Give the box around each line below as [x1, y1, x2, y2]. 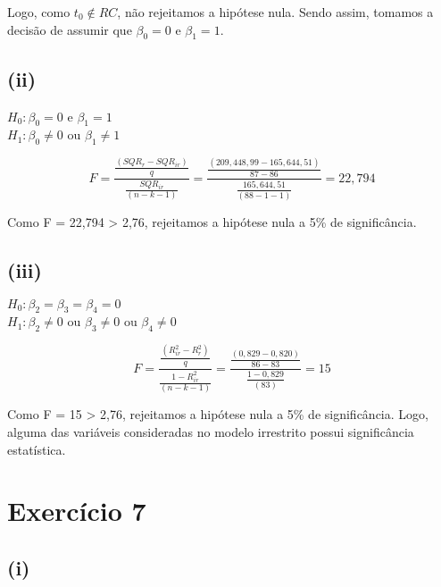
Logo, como [7, 3, 71, 21]
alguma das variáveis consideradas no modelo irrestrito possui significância [7, 423, 414, 441]
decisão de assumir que [7, 20, 132, 38]
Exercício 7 [7, 492, 146, 529]
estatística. [7, 440, 66, 458]
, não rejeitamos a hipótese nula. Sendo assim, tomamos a [117, 3, 434, 21]
